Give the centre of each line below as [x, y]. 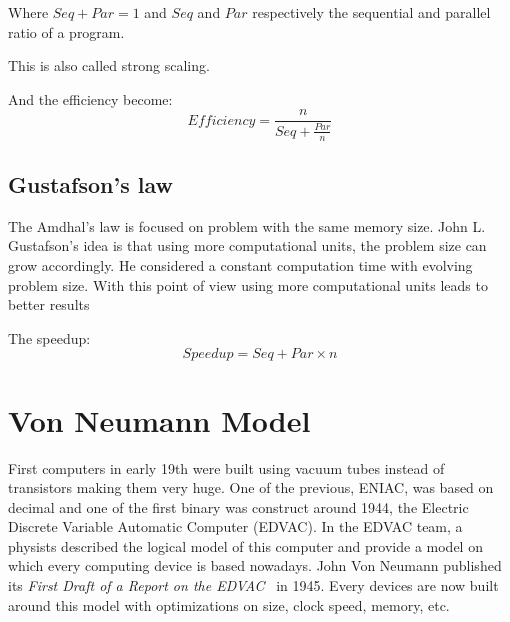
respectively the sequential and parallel [371, 12]
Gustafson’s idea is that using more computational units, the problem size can [247, 245]
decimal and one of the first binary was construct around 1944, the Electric [238, 506]
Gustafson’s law [90, 184]
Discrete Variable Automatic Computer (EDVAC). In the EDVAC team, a [235, 526]
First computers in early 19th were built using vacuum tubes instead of [226, 467]
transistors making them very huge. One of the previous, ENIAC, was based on [251, 487]
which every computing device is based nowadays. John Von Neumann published [255, 565]
